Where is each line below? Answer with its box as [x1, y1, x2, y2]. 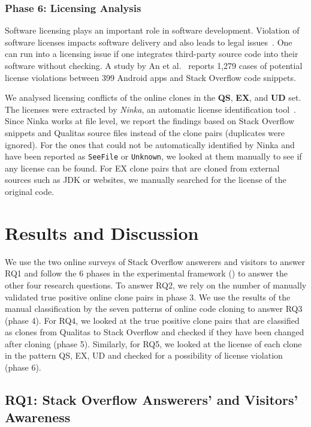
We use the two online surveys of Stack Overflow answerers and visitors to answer [5, 255, 305, 267]
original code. [5, 185, 55, 197]
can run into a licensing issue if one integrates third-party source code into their [5, 47, 298, 60]
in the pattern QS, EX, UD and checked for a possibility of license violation [5, 349, 283, 362]
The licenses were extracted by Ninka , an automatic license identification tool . [5, 103, 297, 115]
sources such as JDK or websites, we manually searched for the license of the [5, 173, 286, 186]
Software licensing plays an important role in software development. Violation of [5, 24, 300, 37]
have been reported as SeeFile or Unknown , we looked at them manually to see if [5, 150, 302, 163]
